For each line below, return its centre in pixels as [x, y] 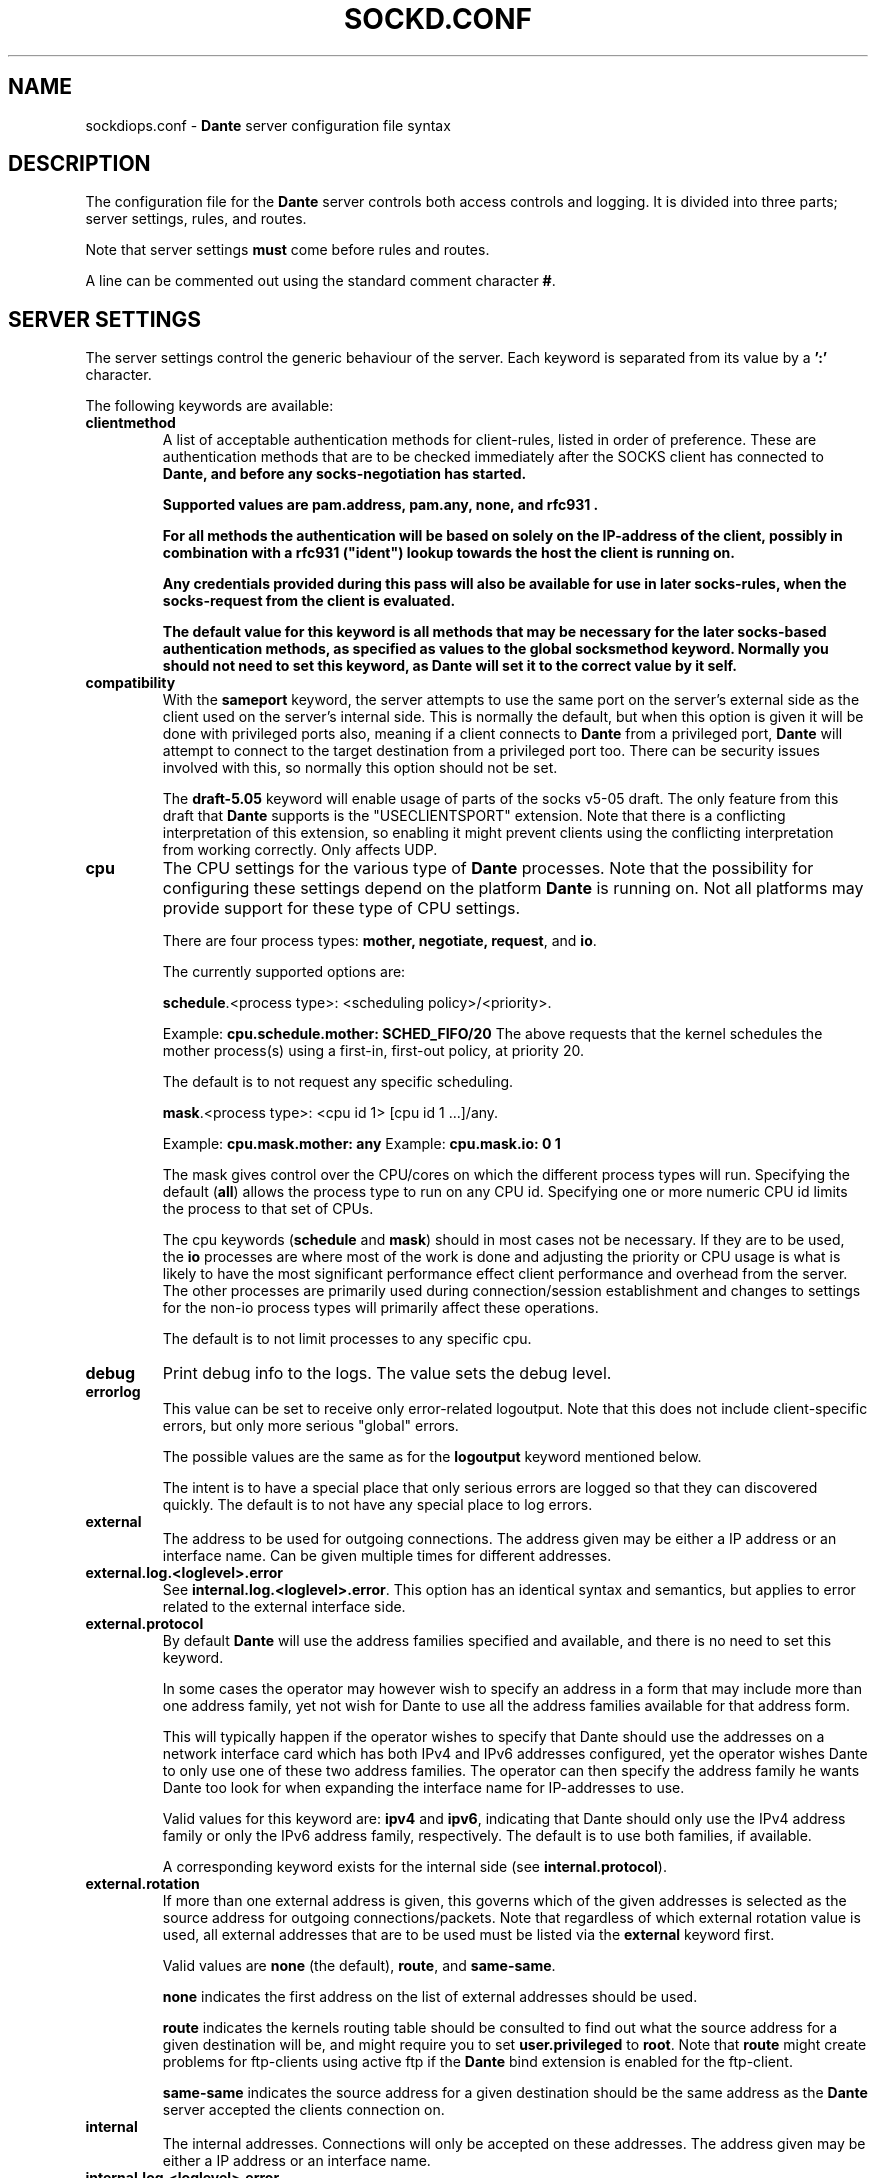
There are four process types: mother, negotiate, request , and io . [379, 941]
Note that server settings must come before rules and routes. [287, 250]
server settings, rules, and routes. [196, 219]
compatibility [130, 683]
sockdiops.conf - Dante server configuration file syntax [268, 125]
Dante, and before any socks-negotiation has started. [344, 474]
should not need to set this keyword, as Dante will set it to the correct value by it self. [449, 666]
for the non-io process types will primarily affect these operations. [380, 1308]
